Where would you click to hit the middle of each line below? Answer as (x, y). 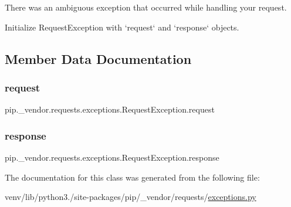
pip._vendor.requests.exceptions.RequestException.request (110, 109)
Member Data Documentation (98, 58)
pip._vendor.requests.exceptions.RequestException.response (112, 157)
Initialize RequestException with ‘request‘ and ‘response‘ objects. (122, 27)
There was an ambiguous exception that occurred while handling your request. (146, 7)
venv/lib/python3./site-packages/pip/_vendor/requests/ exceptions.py (131, 197)
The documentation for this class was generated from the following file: (132, 177)
